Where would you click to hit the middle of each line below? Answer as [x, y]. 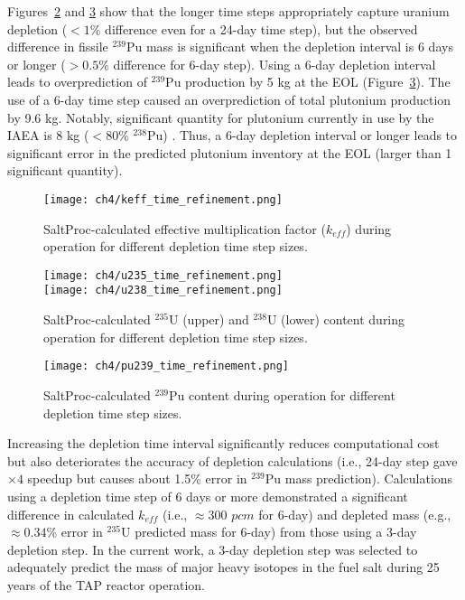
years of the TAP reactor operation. [106, 584]
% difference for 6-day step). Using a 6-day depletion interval [267, 64]
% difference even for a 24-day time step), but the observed [254, 28]
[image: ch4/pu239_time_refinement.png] [167, 366]
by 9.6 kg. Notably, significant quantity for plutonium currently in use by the [221, 117]
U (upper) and [209, 319]
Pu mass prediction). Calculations [359, 478]
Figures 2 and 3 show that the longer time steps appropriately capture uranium [228, 11]
